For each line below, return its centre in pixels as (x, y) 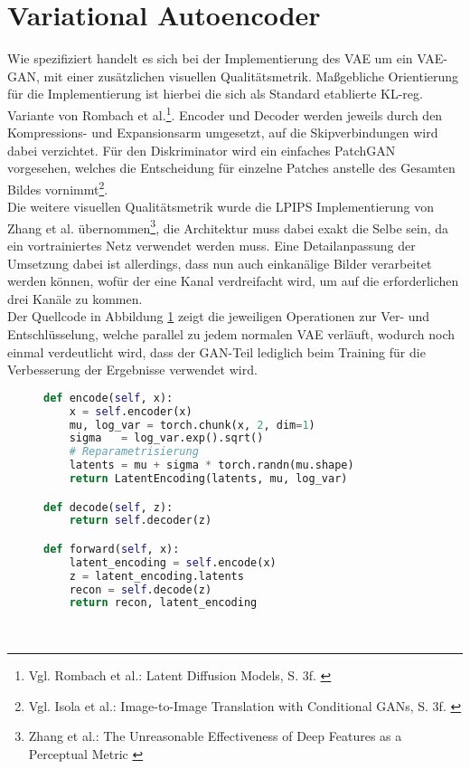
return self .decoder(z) (141, 521)
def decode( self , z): (108, 507)
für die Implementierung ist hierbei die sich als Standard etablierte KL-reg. (215, 94)
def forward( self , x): (112, 549)
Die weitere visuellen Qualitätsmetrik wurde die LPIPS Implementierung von (221, 207)
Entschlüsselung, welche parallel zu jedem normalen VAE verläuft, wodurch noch (231, 334)
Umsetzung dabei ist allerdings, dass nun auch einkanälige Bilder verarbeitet (220, 263)
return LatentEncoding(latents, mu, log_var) (208, 479)
